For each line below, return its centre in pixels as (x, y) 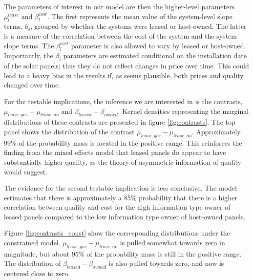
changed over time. (32, 85)
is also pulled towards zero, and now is (166, 263)
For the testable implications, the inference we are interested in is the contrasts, (123, 101)
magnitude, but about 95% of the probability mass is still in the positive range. (123, 253)
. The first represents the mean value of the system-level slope (140, 16)
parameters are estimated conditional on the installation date (155, 55)
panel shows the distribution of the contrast (69, 131)
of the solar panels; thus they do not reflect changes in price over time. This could (126, 66)
